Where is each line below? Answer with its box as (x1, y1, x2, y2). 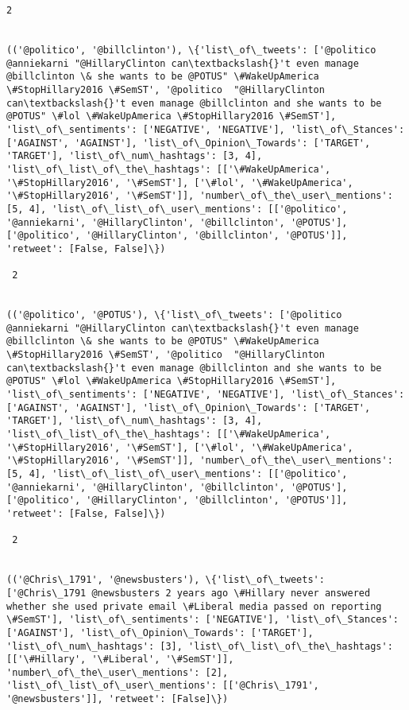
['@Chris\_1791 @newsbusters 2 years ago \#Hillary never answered (6, 587, 371, 599)
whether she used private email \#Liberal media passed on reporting (6, 600, 382, 612)
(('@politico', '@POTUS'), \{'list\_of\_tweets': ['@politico (6, 309, 342, 321)
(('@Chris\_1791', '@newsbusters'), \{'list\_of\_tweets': (6, 574, 325, 586)
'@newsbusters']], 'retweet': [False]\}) (6, 693, 229, 705)
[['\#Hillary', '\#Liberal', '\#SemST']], (6, 654, 234, 665)
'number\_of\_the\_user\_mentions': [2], (6, 666, 229, 678)
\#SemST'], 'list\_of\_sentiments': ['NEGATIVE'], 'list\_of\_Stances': (6, 614, 399, 626)
